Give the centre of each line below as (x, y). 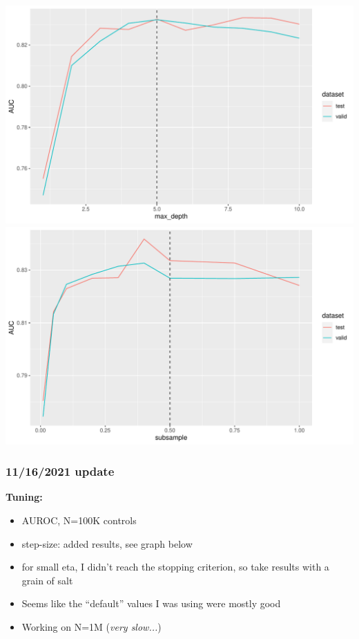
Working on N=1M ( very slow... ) (91, 626)
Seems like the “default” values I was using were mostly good (151, 603)
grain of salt (47, 580)
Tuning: (24, 497)
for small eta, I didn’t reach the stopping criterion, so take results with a (175, 567)
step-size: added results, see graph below (107, 543)
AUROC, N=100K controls (79, 520)
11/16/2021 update (60, 471)
